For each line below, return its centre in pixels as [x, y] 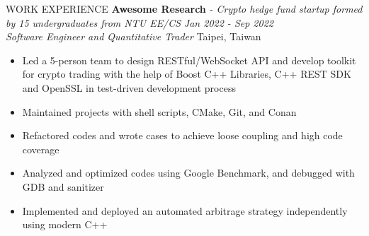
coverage [41, 149]
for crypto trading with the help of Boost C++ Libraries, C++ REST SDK [187, 74]
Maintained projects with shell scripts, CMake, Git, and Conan [159, 111]
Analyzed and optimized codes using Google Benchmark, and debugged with [188, 173]
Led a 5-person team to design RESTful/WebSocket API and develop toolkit [189, 60]
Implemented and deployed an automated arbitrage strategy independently [185, 210]
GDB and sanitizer [63, 186]
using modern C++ [65, 224]
